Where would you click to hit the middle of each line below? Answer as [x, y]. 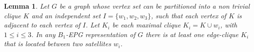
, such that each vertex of [188, 15]
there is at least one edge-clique [192, 34]
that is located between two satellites [58, 44]
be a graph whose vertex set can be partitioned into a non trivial [154, 6]
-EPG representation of [100, 34]
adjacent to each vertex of [42, 25]
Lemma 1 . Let [27, 6]
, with [229, 25]
